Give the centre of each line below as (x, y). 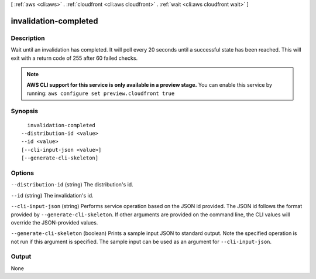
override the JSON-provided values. (54, 222)
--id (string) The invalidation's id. (52, 195)
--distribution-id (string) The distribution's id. (72, 185)
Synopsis (24, 111)
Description (28, 38)
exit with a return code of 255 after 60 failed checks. (74, 58)
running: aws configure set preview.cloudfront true (101, 93)
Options (23, 173)
